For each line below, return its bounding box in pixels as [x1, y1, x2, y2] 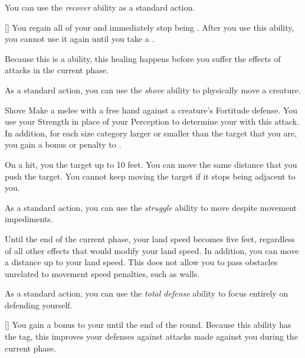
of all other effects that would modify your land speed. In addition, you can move [5, 244, 299, 256]
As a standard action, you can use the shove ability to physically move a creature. [5, 83, 301, 96]
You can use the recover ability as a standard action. [5, 1, 195, 13]
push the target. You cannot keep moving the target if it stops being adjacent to [5, 170, 296, 182]
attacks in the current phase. [5, 64, 109, 76]
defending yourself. [5, 298, 73, 311]
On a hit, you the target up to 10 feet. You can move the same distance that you [5, 158, 297, 170]
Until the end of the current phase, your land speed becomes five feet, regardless [5, 232, 295, 245]
